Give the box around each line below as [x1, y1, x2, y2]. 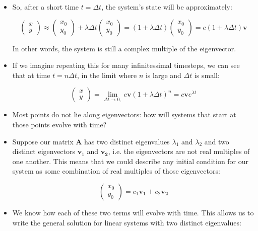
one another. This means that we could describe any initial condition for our [12, 156, 249, 166]
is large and [145, 69, 181, 80]
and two [204, 136, 229, 146]
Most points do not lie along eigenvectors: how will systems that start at [12, 109, 236, 120]
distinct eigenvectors [12, 146, 76, 157]
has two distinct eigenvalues [84, 136, 170, 146]
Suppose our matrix [12, 136, 74, 146]
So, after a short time [12, 2, 79, 12]
